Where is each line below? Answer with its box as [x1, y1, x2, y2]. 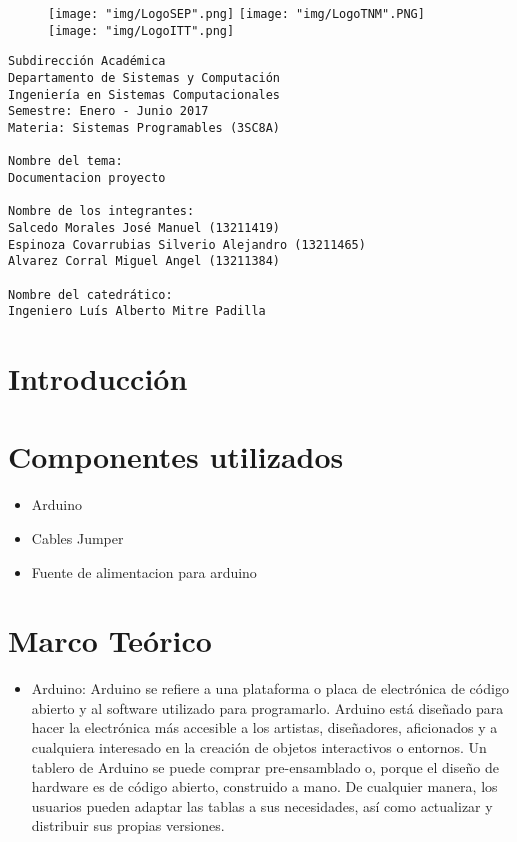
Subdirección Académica [8, 54, 166, 69]
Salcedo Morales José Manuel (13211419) [8, 220, 281, 235]
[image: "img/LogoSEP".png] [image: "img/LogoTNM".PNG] [48, 7, 425, 21]
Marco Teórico [8, 620, 212, 661]
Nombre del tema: [8, 154, 123, 169]
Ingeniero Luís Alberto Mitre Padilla [8, 304, 266, 319]
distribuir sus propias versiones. [31, 815, 225, 836]
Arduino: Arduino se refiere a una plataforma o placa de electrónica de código [31, 678, 509, 699]
